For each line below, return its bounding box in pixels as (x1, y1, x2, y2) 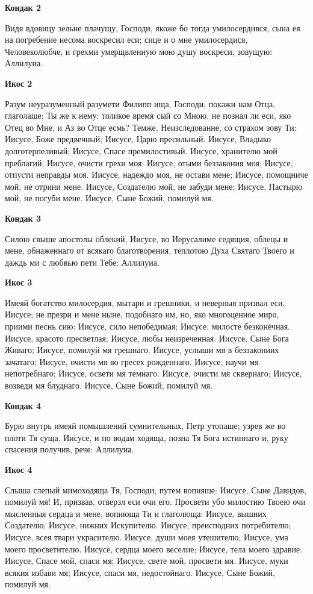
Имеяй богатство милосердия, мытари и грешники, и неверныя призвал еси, (5, 296, 285, 308)
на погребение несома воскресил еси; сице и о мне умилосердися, (5, 33, 248, 46)
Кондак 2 (5, 1, 42, 13)
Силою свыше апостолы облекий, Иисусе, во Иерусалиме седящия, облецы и (5, 232, 288, 245)
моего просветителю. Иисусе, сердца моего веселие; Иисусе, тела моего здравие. (5, 542, 303, 555)
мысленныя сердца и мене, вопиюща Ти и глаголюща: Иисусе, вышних (5, 507, 267, 519)
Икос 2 (5, 77, 33, 89)
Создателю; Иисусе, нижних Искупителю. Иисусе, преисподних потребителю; (5, 519, 291, 531)
